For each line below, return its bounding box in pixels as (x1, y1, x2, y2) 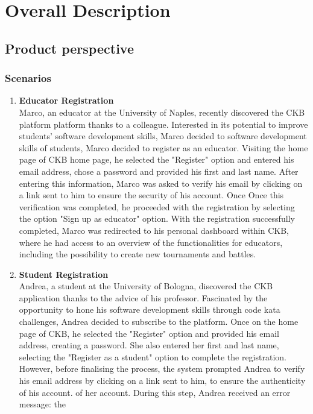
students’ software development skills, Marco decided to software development (19, 130, 307, 142)
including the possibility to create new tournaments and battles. (19, 248, 256, 260)
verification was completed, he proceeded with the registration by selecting (19, 200, 295, 213)
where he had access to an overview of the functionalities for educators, (19, 236, 283, 248)
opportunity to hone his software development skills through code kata (19, 303, 280, 316)
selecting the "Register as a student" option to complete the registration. (19, 350, 286, 363)
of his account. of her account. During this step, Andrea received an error (19, 386, 291, 398)
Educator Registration (19, 94, 114, 107)
